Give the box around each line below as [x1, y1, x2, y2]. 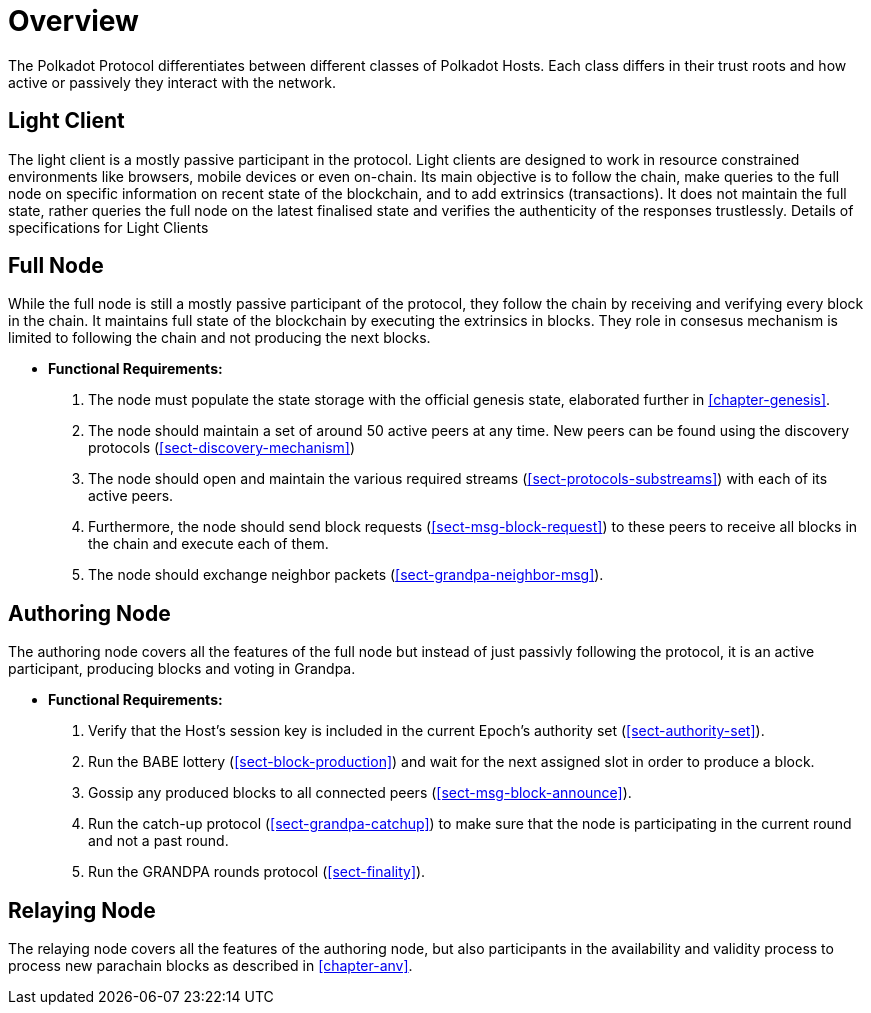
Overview [8, 4, 139, 38]
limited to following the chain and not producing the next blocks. [8, 329, 431, 347]
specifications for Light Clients [8, 218, 209, 236]
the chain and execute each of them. [88, 535, 329, 553]
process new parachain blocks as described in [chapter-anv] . [8, 957, 413, 975]
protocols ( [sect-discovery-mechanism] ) [88, 439, 356, 457]
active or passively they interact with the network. [8, 73, 336, 91]
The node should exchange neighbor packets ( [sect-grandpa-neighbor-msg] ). [88, 566, 604, 584]
